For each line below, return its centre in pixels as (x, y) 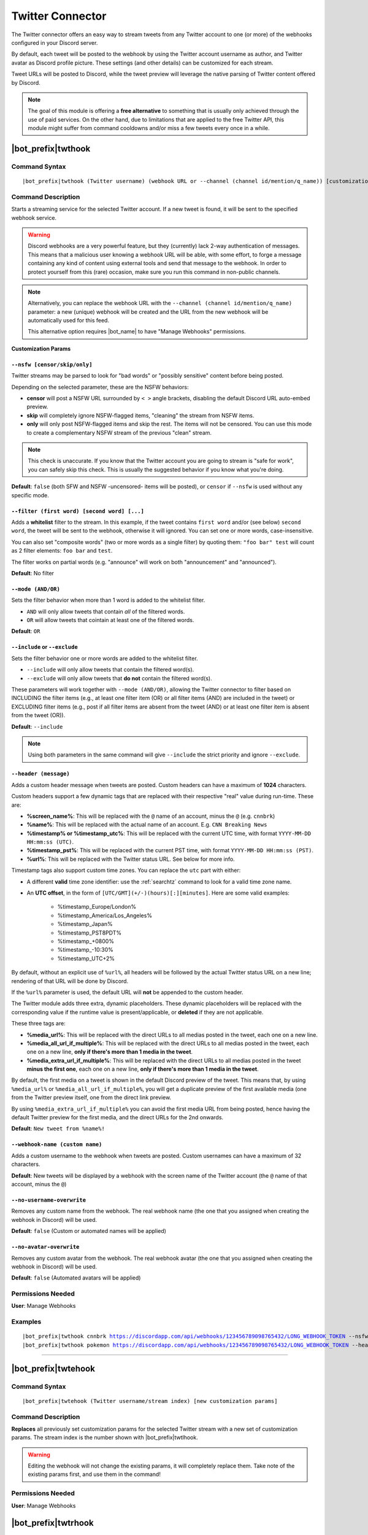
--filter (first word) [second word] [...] (78, 511)
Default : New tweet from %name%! (58, 1129)
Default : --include (37, 726)
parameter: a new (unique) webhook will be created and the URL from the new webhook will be (148, 312)
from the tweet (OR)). (38, 715)
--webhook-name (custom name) (57, 1144)
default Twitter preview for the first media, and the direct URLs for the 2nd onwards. (117, 1117)
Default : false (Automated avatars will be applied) (76, 1278)
